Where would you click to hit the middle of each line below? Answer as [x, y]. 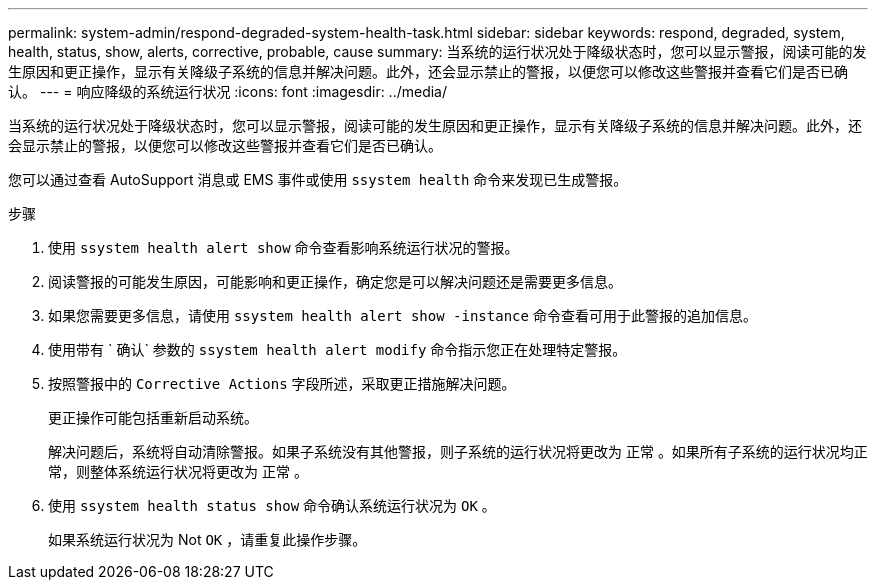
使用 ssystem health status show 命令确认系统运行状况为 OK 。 [272, 505]
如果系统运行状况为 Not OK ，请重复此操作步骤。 [207, 539]
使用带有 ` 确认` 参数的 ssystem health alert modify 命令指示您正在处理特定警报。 [337, 349]
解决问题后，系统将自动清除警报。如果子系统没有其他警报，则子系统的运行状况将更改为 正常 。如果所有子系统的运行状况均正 [458, 451]
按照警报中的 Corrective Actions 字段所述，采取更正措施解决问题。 [282, 383]
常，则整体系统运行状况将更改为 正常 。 [178, 471]
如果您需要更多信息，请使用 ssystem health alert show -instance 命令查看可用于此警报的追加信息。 [402, 315]
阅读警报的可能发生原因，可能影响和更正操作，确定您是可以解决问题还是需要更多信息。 [335, 281]
